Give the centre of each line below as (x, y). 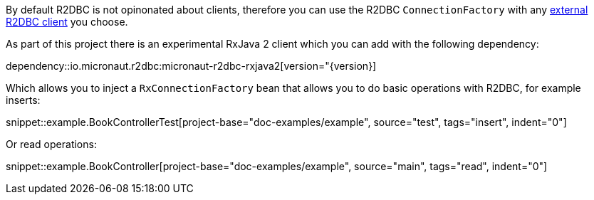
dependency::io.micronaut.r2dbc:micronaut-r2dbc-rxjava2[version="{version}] (191, 66)
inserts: (23, 100)
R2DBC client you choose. (67, 22)
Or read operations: (51, 144)
